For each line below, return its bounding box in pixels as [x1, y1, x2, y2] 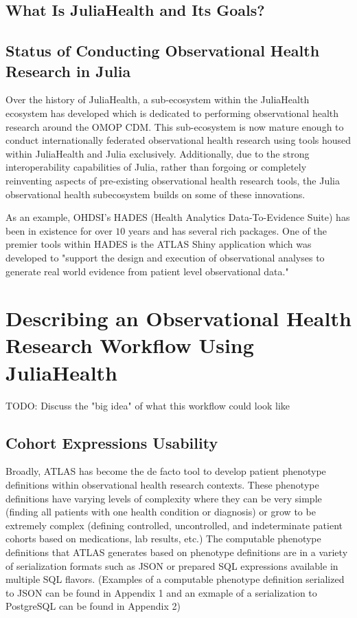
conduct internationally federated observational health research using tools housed [5, 133, 352, 147]
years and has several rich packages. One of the [128, 223, 327, 237]
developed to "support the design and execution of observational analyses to [5, 250, 325, 264]
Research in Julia [5, 60, 131, 81]
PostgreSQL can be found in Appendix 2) [5, 599, 181, 613]
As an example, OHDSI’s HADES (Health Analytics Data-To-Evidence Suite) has [5, 210, 350, 224]
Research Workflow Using [5, 331, 254, 359]
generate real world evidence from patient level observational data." [5, 264, 289, 278]
